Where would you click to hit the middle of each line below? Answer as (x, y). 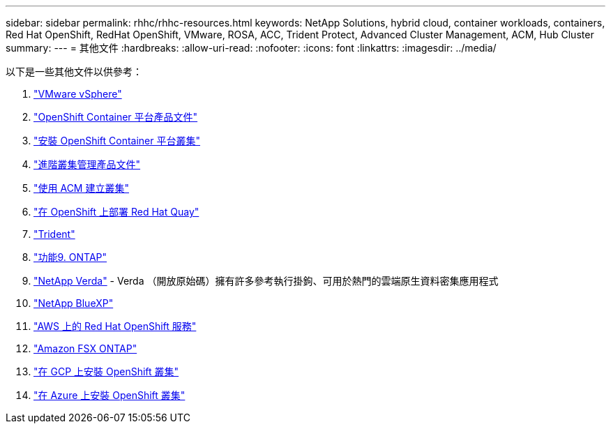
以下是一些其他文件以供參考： (74, 71)
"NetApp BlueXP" (74, 303)
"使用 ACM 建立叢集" (81, 188)
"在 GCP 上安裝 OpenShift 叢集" (106, 371)
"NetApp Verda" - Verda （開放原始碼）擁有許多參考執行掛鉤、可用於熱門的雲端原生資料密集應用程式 (266, 281)
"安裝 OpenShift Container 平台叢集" (117, 141)
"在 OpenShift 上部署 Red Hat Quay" (116, 212)
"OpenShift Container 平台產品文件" (116, 117)
